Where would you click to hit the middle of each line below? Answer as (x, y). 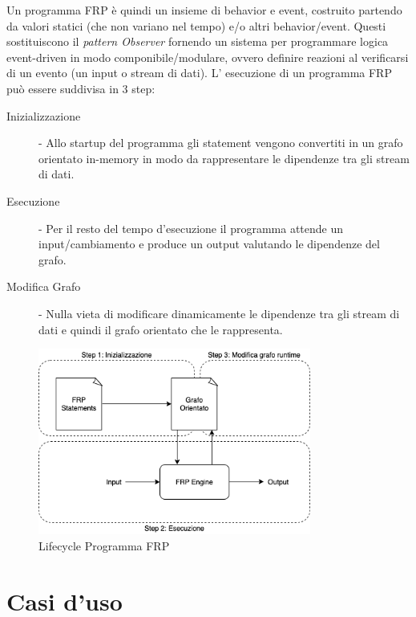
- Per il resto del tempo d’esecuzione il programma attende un (191, 228)
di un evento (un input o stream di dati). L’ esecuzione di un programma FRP (199, 73)
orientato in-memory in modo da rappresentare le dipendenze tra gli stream (224, 158)
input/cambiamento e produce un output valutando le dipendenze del (209, 244)
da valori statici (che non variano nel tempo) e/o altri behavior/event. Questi (196, 25)
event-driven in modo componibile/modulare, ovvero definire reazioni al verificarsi (208, 57)
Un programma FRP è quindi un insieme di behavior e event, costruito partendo (204, 10)
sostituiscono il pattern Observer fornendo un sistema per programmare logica (198, 41)
